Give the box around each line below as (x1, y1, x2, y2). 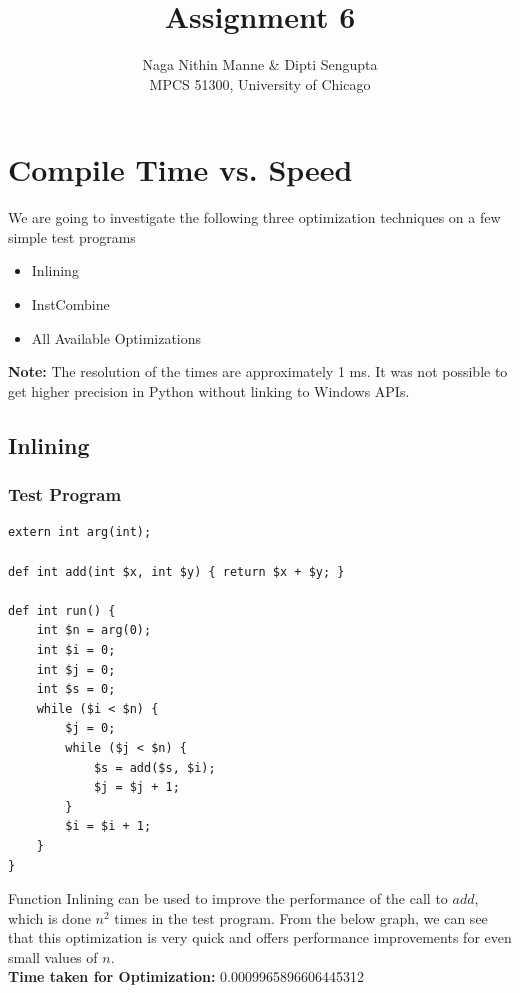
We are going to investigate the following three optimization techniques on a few (8, 207, 501, 228)
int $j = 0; (36, 662, 116, 677)
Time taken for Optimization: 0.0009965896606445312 (8, 966, 364, 987)
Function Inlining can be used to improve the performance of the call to (8, 888, 448, 909)
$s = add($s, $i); (93, 760, 216, 775)
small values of (8, 946, 98, 967)
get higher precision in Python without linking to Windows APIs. (8, 380, 410, 401)
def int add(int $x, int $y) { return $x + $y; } (8, 564, 345, 579)
